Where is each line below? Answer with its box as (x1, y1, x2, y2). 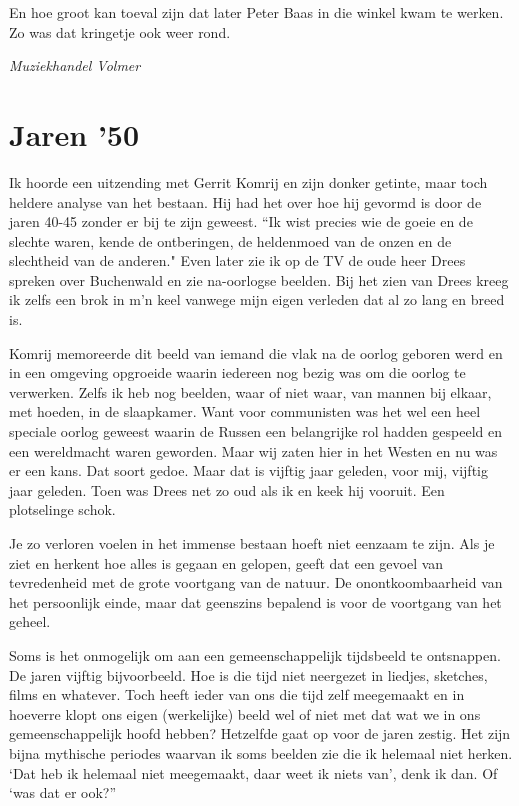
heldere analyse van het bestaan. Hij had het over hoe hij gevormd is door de (9, 191, 482, 212)
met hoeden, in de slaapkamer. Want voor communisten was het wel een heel (9, 401, 481, 422)
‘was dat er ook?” (9, 782, 117, 803)
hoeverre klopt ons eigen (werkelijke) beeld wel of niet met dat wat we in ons (9, 703, 481, 724)
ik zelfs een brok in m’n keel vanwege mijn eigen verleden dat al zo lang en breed (9, 289, 505, 310)
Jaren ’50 (9, 113, 140, 154)
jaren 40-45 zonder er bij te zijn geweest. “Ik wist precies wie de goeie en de (9, 211, 473, 232)
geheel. (9, 611, 51, 632)
